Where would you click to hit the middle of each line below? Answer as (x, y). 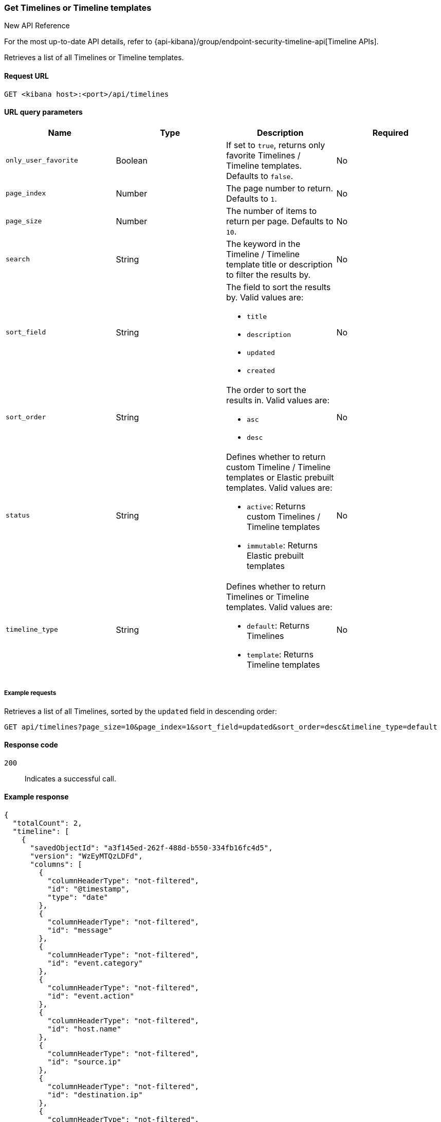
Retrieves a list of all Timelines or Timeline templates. (94, 58)
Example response (36, 797)
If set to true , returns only (276, 145)
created (261, 370)
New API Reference (37, 26)
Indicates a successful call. (70, 778)
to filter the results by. (269, 274)
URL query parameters (43, 112)
